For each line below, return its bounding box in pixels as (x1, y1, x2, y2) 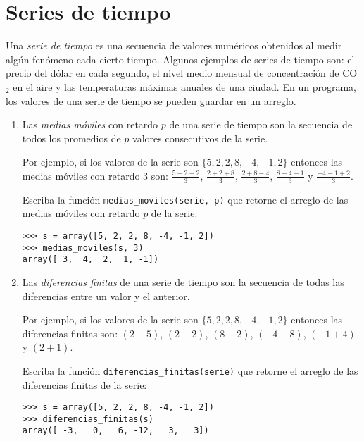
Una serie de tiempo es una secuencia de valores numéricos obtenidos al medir (6, 38, 342, 53)
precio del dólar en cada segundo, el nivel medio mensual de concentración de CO (6, 66, 358, 80)
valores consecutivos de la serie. (132, 130, 268, 145)
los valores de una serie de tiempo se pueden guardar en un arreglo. (6, 93, 296, 108)
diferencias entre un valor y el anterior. (22, 288, 190, 303)
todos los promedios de (22, 130, 121, 145)
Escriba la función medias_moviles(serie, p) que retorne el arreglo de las (22, 192, 349, 206)
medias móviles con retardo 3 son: (22, 168, 168, 182)
